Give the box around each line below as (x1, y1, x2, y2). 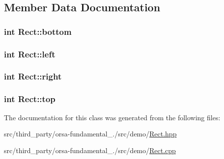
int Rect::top (4, 93, 56, 105)
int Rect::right (4, 70, 62, 82)
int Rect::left (4, 48, 56, 60)
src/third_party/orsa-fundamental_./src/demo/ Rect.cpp (4, 145, 176, 155)
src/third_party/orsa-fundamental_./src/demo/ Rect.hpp (4, 129, 177, 139)
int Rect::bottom (4, 25, 72, 37)
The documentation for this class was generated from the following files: (4, 112, 221, 122)
